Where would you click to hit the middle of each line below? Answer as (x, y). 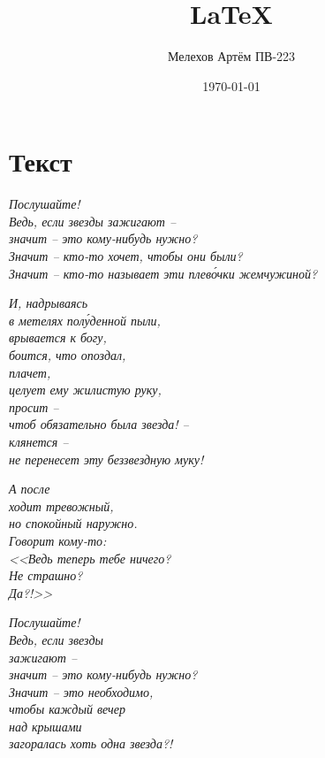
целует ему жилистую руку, (85, 390)
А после (30, 489)
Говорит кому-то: (58, 540)
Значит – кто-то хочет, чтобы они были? (126, 256)
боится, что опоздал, (68, 355)
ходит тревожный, (61, 505)
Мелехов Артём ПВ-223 (231, 56)
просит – (34, 406)
